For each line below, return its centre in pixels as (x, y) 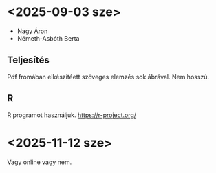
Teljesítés (28, 60)
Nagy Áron (32, 31)
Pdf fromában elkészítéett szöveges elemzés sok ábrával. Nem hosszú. (108, 77)
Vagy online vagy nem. (40, 162)
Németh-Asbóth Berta (48, 38)
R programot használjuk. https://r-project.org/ (72, 115)
